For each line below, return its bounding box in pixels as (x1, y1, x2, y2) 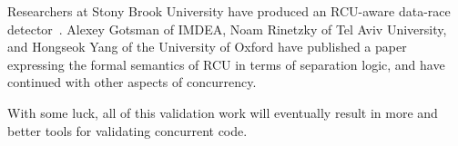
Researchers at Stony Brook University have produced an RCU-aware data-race (7, 2, 451, 20)
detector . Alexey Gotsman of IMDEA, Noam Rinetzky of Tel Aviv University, (7, 19, 447, 38)
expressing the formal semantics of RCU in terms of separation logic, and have (7, 54, 445, 73)
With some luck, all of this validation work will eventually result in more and (7, 102, 438, 122)
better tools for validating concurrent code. (7, 121, 248, 140)
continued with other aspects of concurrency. (7, 73, 257, 92)
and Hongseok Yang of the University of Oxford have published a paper (7, 37, 407, 56)
